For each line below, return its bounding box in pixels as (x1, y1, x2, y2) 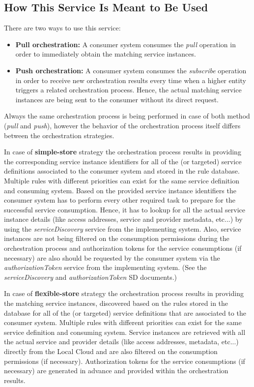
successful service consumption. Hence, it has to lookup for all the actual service (4, 204, 246, 214)
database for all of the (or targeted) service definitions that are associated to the (4, 307, 246, 318)
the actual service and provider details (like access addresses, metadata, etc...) (4, 336, 239, 347)
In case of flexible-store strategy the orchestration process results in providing (4, 288, 244, 298)
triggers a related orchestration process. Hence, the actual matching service (15, 85, 242, 95)
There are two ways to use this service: (4, 23, 121, 33)
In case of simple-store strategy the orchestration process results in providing (4, 147, 241, 157)
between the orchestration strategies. (4, 130, 114, 140)
